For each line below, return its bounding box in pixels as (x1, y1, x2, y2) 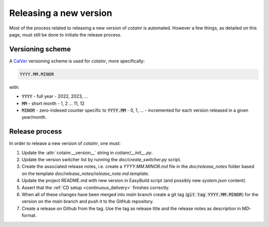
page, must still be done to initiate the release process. (9, 31, 122, 37)
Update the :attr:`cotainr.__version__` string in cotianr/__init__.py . (21, 150, 153, 156)
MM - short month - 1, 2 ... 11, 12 (21, 100, 85, 106)
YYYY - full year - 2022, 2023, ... (21, 93, 88, 99)
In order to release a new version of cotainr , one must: (9, 140, 121, 147)
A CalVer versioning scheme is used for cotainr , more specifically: (9, 58, 145, 64)
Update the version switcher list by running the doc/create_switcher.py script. (21, 157, 181, 163)
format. (21, 213, 37, 219)
